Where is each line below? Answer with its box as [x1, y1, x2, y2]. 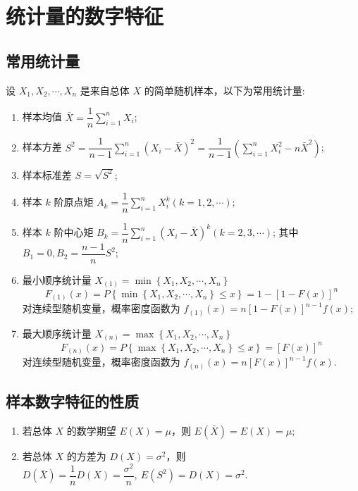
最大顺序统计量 [22, 325, 92, 340]
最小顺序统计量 [22, 272, 92, 287]
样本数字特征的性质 [6, 390, 139, 412]
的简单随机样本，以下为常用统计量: [144, 82, 305, 97]
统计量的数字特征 [6, 1, 164, 30]
